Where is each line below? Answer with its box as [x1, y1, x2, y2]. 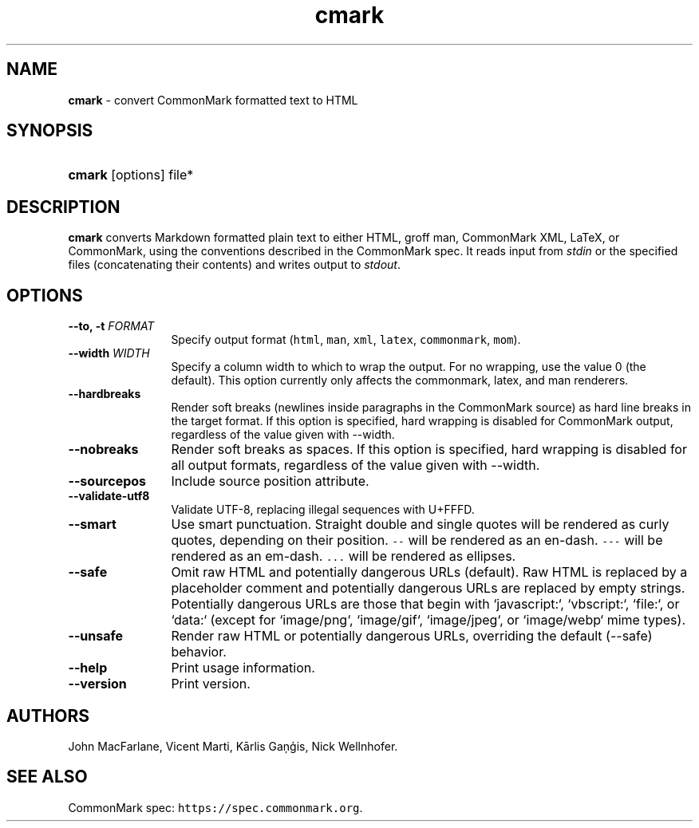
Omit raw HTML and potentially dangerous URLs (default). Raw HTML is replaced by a [171, 564, 688, 581]
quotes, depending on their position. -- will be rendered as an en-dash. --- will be [171, 532, 663, 549]
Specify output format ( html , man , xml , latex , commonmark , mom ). [171, 333, 521, 347]
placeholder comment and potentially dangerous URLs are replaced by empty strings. [171, 580, 685, 597]
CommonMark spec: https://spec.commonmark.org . [68, 800, 363, 814]
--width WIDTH [68, 346, 150, 361]
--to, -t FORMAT [68, 319, 155, 333]
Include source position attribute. [171, 473, 369, 490]
